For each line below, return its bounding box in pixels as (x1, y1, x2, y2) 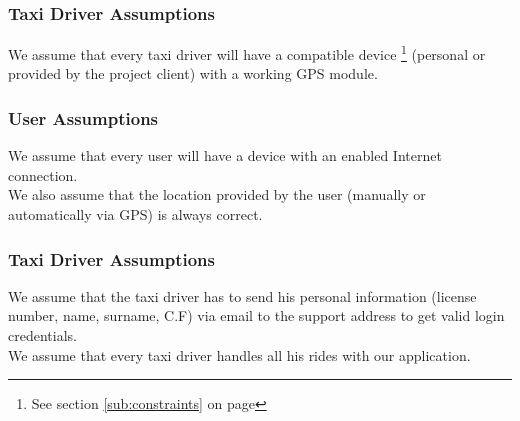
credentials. (8, 325, 77, 346)
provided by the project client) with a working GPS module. (8, 63, 378, 84)
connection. (8, 164, 78, 185)
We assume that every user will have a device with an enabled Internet (8, 145, 442, 166)
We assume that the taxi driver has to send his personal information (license (8, 285, 477, 306)
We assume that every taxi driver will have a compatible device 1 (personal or (8, 41, 486, 64)
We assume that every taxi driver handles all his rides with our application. (8, 344, 471, 365)
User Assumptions (8, 105, 159, 130)
